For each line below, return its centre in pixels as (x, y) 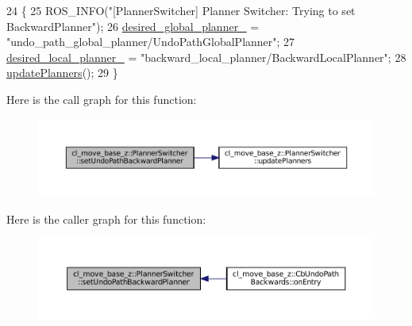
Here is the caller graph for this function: (106, 219)
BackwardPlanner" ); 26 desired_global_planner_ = (133, 26)
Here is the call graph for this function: (102, 99)
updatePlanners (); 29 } (62, 73)
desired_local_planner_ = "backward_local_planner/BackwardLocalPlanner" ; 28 (206, 57)
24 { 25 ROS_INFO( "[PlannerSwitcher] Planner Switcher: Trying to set (181, 10)
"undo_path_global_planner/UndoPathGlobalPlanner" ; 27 (151, 42)
